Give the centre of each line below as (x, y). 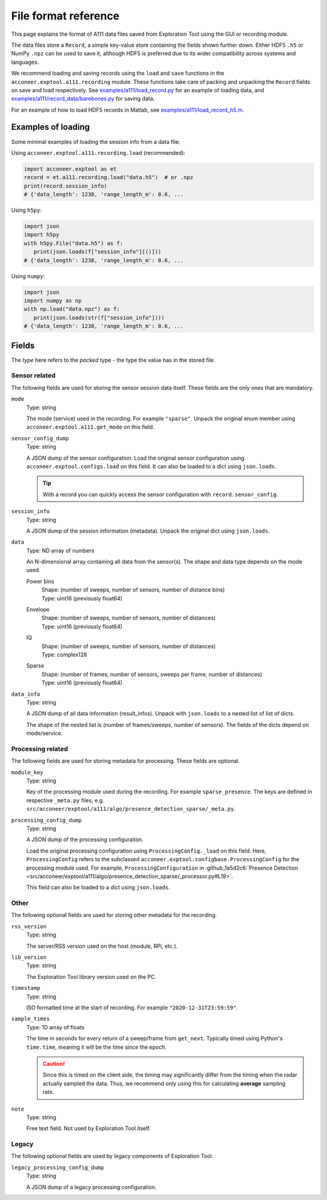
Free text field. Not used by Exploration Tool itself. (88, 1128)
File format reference (65, 16)
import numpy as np (53, 301)
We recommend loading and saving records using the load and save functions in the (118, 73)
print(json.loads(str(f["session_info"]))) (99, 318)
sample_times (31, 1019)
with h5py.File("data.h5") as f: (74, 243)
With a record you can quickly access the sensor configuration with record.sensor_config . (160, 494)
